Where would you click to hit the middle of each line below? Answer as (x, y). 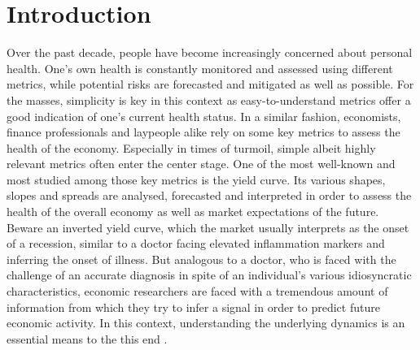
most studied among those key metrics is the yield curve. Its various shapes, (196, 179)
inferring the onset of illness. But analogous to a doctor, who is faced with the (201, 259)
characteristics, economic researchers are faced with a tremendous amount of (197, 291)
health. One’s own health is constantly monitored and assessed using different (200, 68)
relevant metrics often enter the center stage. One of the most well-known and (201, 164)
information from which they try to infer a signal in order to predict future (193, 307)
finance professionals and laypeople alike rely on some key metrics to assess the (203, 132)
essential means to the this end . (87, 338)
